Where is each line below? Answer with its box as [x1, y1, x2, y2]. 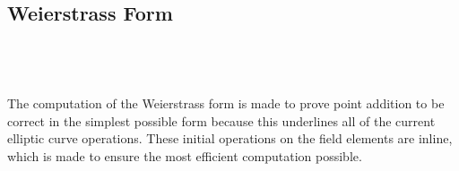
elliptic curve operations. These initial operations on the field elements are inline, [7, 129, 453, 148]
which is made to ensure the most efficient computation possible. [7, 146, 362, 165]
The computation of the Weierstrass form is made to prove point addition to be [7, 93, 445, 112]
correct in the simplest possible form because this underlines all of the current [7, 111, 436, 130]
